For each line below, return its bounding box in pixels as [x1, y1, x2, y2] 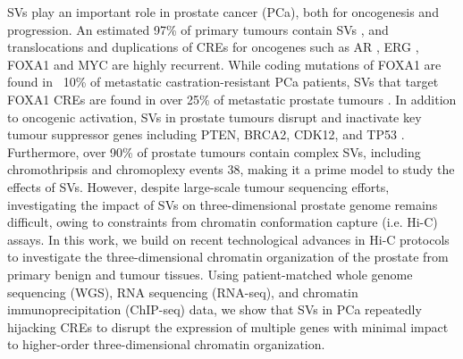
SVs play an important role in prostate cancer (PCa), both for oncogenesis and [7, 3, 439, 21]
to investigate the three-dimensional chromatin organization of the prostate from [7, 247, 449, 266]
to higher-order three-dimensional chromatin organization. [7, 335, 325, 354]
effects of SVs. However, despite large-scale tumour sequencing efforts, [7, 177, 390, 196]
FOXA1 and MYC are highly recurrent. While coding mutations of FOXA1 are [7, 54, 442, 73]
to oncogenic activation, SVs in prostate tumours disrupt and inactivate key [7, 107, 422, 126]
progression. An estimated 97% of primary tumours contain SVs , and [7, 20, 389, 38]
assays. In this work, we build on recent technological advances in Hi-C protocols [7, 230, 450, 248]
